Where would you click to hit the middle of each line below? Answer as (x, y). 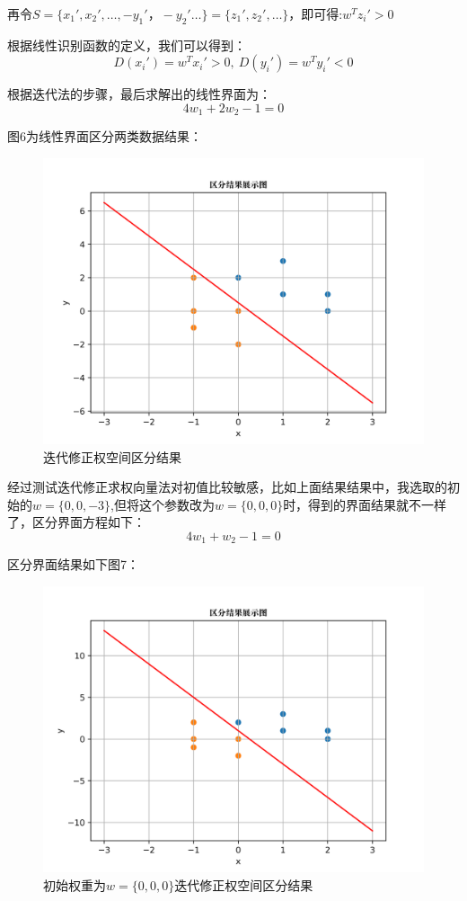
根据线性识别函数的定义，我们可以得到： (127, 45)
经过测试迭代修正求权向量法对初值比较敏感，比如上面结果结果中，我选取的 (227, 487)
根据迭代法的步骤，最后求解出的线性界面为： (139, 94)
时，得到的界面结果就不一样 (365, 504)
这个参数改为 (176, 504)
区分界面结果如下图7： (73, 564)
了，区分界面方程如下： (76, 522)
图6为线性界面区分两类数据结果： (105, 136)
